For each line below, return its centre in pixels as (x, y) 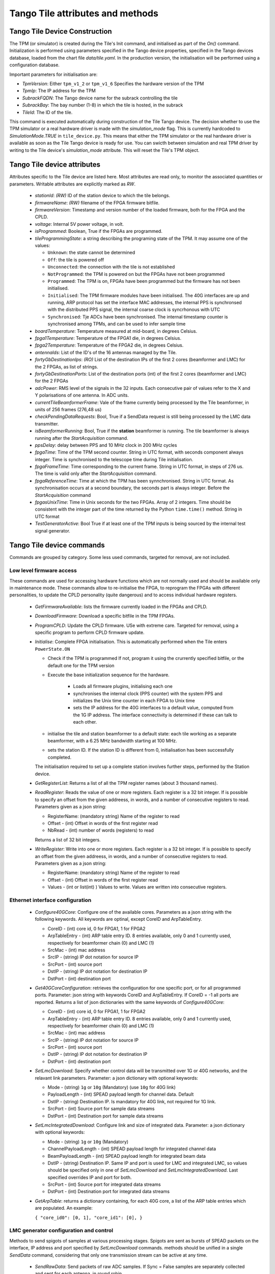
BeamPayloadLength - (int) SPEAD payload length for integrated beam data (127, 1156)
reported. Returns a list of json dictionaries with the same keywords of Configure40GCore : (130, 1002)
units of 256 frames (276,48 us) (68, 409)
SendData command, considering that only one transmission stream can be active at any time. (108, 1255)
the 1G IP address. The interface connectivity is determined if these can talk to (155, 715)
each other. (85, 722)
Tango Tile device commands (57, 545)
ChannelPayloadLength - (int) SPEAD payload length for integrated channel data (132, 1149)
